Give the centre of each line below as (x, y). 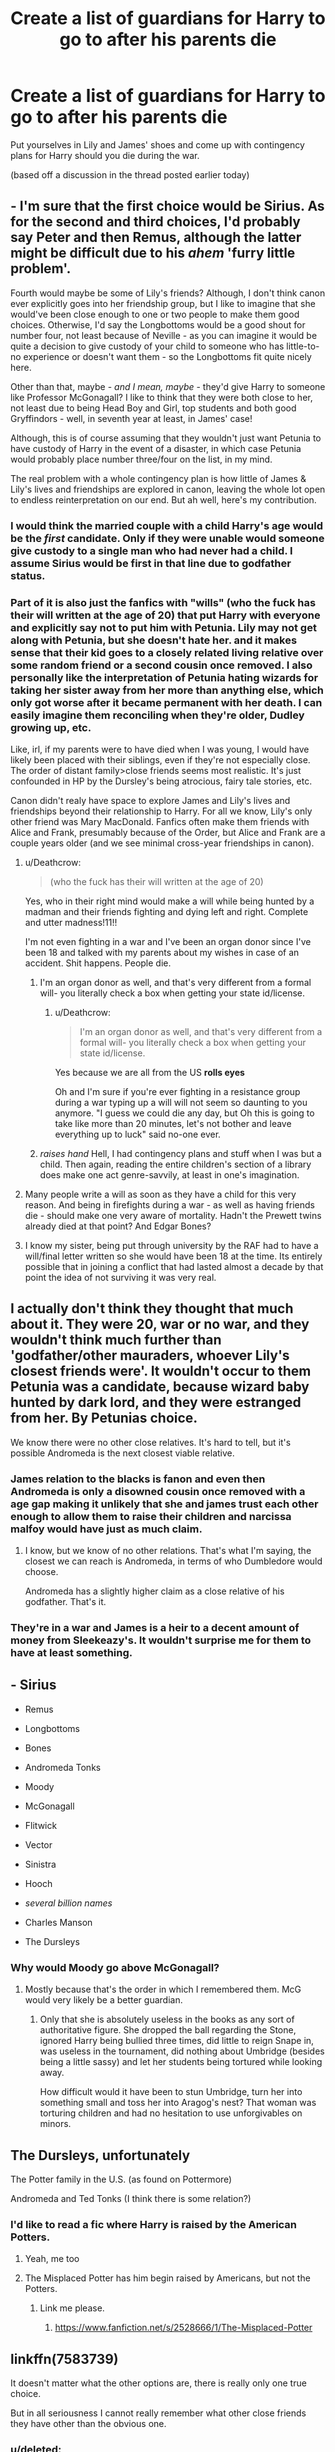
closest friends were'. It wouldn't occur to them (161, 1371)
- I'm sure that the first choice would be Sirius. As (167, 206)
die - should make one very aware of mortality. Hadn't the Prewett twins (173, 1215)
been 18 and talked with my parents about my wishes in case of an (162, 952)
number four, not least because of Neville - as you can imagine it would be (164, 335)
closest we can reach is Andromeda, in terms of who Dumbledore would (173, 1561)
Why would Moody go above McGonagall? (115, 1967)
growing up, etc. (51, 727)
